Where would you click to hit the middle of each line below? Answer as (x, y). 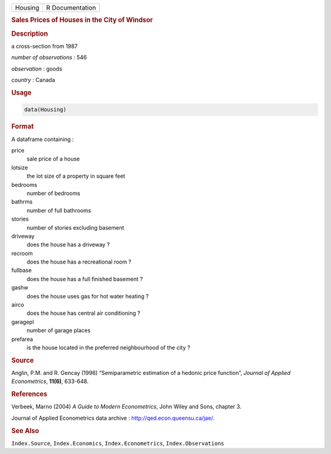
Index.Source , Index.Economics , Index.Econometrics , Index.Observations (118, 443)
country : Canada (33, 80)
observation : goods (37, 69)
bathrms (22, 202)
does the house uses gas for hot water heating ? (88, 296)
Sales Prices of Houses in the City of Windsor (82, 20)
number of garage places (59, 330)
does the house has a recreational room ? (79, 262)
